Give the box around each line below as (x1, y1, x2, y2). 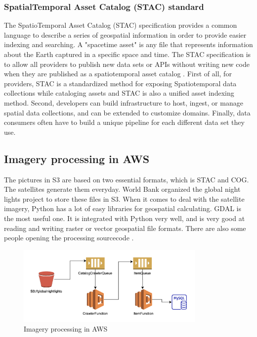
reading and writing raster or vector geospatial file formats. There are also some (4, 223, 246, 233)
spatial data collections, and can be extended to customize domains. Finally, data (4, 107, 251, 117)
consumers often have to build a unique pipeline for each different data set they (4, 117, 245, 127)
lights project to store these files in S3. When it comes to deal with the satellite (4, 193, 245, 204)
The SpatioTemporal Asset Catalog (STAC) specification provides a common (4, 20, 237, 30)
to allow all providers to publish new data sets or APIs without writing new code (4, 58, 250, 69)
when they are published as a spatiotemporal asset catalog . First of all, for (4, 68, 232, 79)
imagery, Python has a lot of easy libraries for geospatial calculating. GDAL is (4, 203, 241, 214)
